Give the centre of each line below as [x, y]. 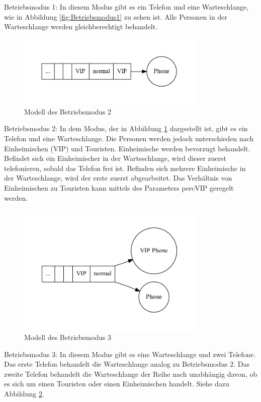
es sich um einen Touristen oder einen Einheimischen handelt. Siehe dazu [117, 384]
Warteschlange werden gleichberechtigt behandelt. [81, 26]
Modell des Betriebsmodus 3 [68, 337]
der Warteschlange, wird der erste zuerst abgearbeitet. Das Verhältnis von [118, 178]
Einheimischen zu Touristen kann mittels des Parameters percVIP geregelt [119, 188]
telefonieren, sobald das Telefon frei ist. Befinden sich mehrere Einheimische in [125, 168]
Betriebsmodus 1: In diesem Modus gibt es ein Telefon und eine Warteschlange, [126, 7]
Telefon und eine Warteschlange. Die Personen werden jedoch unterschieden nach [129, 138]
